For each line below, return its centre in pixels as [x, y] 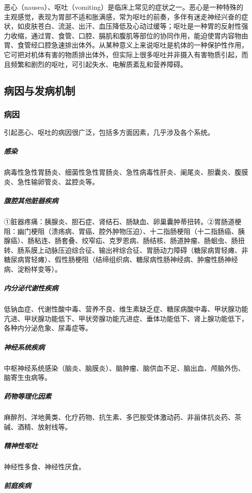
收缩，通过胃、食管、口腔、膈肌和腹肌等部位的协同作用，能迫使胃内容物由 [129, 35]
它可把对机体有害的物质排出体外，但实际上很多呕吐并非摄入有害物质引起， [123, 54]
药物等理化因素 [28, 396]
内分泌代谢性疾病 [31, 288]
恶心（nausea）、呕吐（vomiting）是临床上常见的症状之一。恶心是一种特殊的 [124, 7]
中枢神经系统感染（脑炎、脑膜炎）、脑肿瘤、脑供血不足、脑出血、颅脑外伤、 [124, 368]
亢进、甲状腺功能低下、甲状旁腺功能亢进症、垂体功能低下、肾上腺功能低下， [126, 318]
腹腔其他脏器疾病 [31, 201]
